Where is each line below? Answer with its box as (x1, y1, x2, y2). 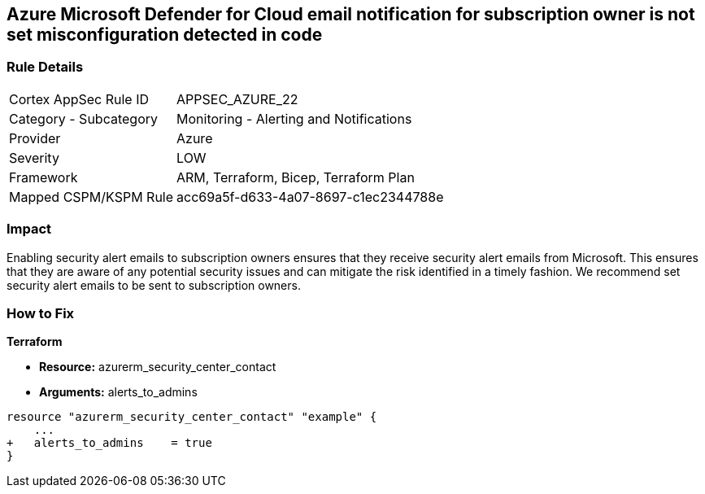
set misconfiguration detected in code (7, 24, 323, 45)
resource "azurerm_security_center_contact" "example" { (7, 410, 377, 424)
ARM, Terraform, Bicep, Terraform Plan (176, 168, 415, 186)
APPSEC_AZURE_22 (176, 90, 298, 107)
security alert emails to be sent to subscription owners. (7, 278, 301, 292)
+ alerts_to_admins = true (7, 436, 212, 450)
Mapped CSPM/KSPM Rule (9, 188, 174, 205)
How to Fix (7, 304, 75, 321)
